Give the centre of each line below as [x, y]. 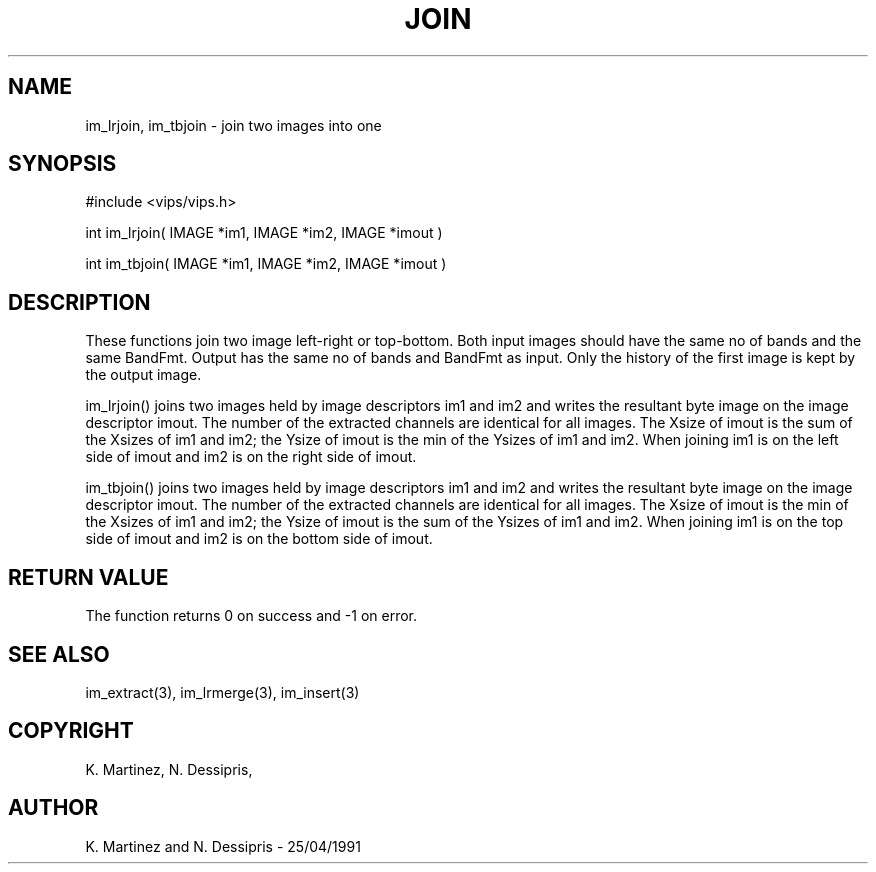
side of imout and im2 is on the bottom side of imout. [259, 539]
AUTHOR [53, 808]
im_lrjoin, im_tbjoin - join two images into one [233, 125]
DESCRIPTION [79, 302]
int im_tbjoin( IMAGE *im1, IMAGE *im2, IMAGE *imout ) [266, 264]
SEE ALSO [59, 654]
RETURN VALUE [88, 577]
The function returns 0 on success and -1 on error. [251, 616]
